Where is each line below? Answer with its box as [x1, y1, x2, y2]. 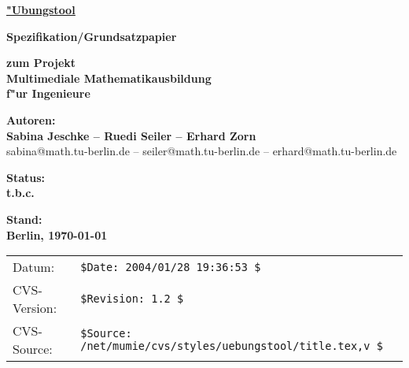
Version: [13, 299, 57, 318]
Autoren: [6, 111, 56, 128]
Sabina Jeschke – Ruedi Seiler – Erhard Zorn [6, 127, 256, 143]
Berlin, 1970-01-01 [6, 226, 108, 243]
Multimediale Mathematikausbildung [6, 69, 212, 86]
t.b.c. [6, 184, 35, 201]
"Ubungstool [6, 2, 76, 17]
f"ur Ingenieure [6, 85, 90, 102]
